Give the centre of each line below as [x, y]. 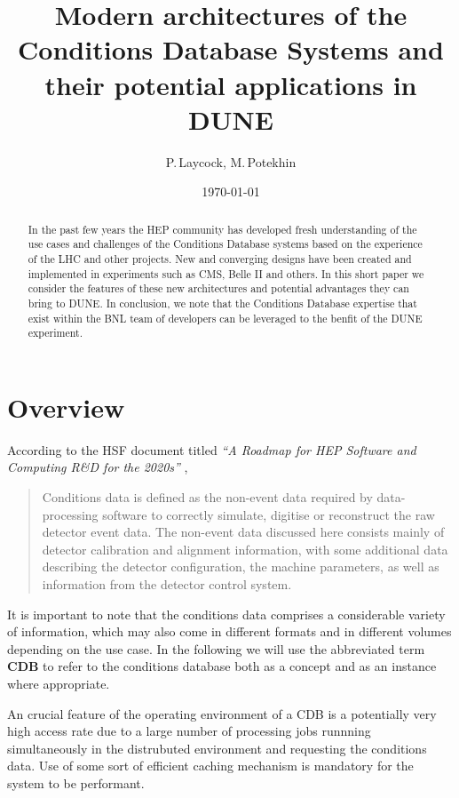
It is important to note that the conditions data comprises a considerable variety [226, 614]
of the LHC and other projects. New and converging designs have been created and [220, 258]
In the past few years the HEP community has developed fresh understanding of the [222, 229]
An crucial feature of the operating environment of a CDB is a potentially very [222, 713]
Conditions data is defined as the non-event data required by [207, 497]
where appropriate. [59, 683]
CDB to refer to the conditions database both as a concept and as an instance [222, 666]
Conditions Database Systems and [231, 49]
